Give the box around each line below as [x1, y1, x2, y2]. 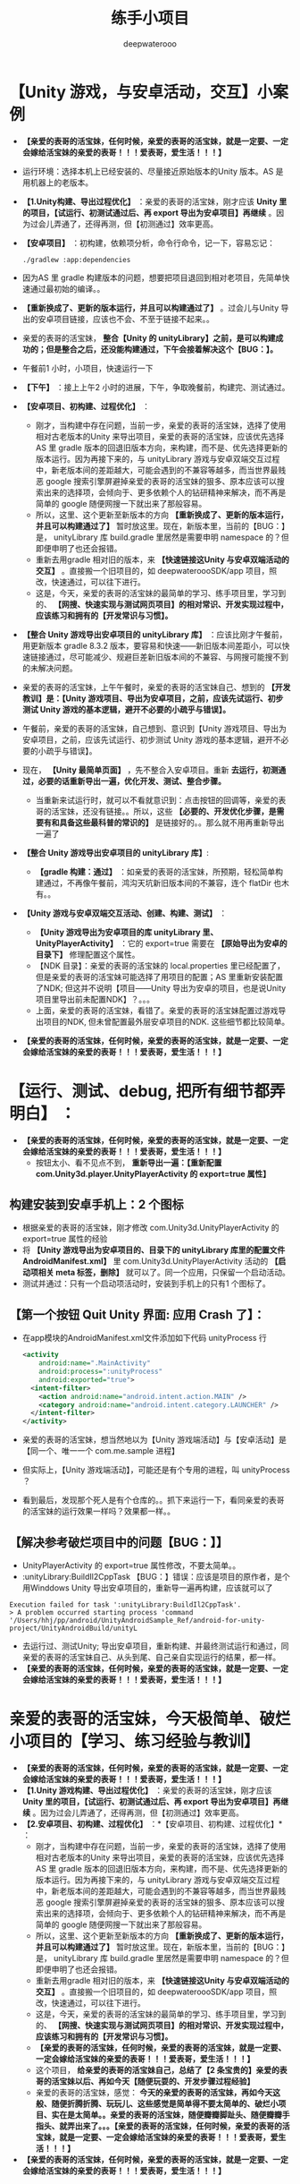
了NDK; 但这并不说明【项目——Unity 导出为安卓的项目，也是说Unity [35, 982, 287, 994]
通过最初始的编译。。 [29, 283, 105, 294]
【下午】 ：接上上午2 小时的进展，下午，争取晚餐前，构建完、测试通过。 [21, 381, 290, 392]
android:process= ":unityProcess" [38, 1367, 163, 1376]
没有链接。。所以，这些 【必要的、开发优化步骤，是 [90, 806, 277, 816]
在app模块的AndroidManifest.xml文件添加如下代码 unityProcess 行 [21, 1333, 268, 1344]
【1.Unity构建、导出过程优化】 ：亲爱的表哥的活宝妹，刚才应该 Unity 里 [21, 196, 287, 207]
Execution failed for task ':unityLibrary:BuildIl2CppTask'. [9, 1600, 242, 1609]
